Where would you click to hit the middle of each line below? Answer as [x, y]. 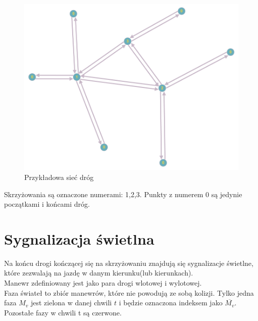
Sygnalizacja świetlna [79, 238]
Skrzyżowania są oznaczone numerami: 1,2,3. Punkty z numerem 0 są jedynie [123, 194]
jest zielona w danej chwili [71, 303]
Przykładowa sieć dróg [59, 177]
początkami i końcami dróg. [47, 204]
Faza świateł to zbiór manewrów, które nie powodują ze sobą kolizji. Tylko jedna [129, 292]
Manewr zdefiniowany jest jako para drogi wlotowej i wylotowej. [103, 283]
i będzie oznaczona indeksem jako [171, 303]
